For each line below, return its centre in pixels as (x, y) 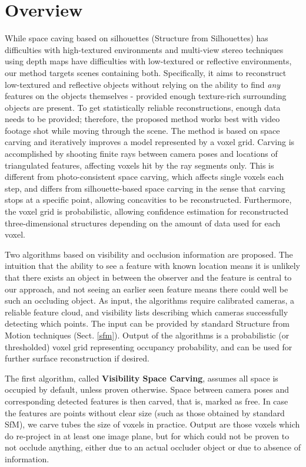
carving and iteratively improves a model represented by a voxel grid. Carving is (150, 142)
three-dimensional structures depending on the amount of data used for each (143, 223)
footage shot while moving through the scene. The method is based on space (142, 130)
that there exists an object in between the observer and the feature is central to (148, 277)
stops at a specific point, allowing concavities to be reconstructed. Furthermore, (148, 200)
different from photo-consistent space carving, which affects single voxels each (144, 177)
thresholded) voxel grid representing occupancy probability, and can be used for (149, 346)
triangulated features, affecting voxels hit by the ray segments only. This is (139, 165)
